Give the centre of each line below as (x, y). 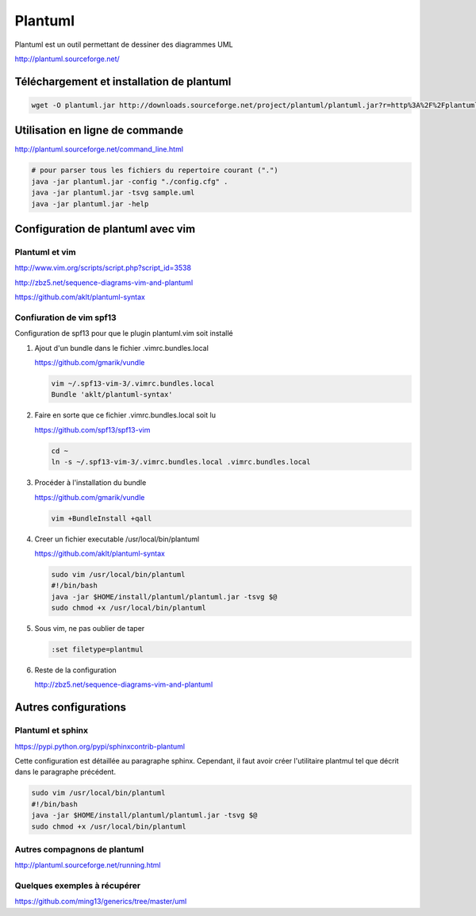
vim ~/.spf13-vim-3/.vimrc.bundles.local (133, 384)
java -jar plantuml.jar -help (90, 204)
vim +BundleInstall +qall (102, 518)
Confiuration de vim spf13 (65, 318)
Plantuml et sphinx (52, 730)
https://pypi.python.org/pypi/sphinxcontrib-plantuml (100, 746)
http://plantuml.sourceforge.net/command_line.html (99, 149)
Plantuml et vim (45, 252)
